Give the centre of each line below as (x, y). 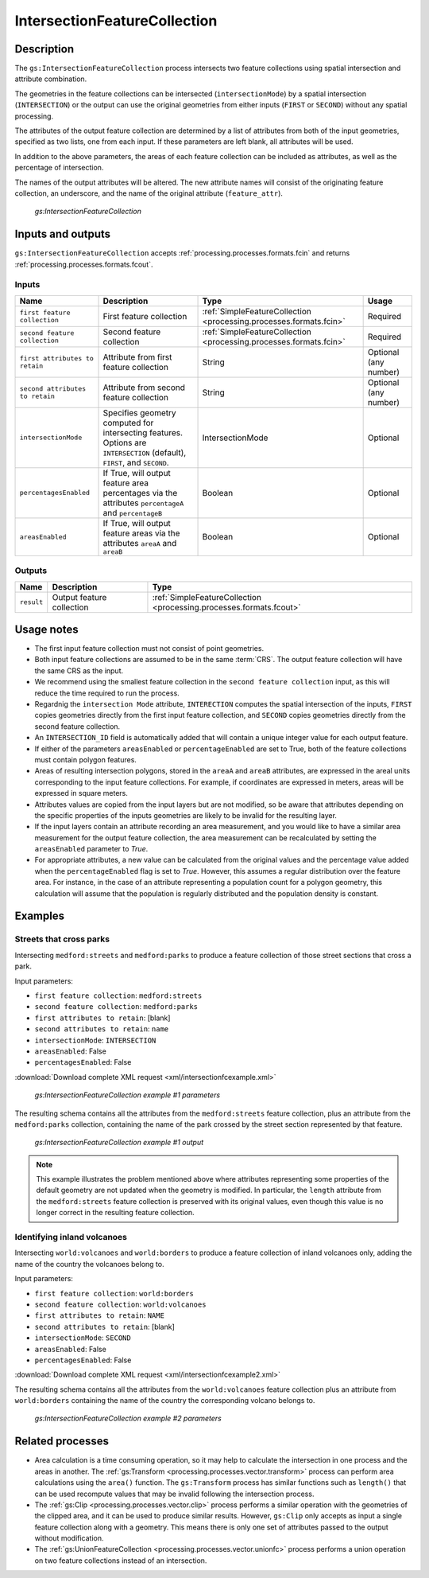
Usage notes (46, 629)
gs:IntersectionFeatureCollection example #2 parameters (128, 1418)
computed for (128, 423)
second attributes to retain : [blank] (104, 1327)
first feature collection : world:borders (114, 1293)
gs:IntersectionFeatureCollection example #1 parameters (128, 1095)
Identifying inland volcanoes (71, 1237)
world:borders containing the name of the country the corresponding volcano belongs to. (165, 1401)
